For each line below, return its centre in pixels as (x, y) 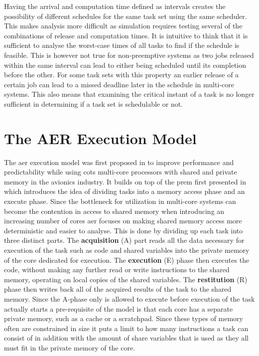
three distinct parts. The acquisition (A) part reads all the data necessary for (124, 240)
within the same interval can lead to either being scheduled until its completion (125, 65)
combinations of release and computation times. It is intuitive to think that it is (126, 35)
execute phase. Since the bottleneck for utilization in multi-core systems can (120, 201)
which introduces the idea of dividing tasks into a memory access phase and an (125, 191)
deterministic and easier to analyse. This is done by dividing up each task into (124, 230)
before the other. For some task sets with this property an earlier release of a (122, 75)
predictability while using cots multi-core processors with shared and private (121, 172)
